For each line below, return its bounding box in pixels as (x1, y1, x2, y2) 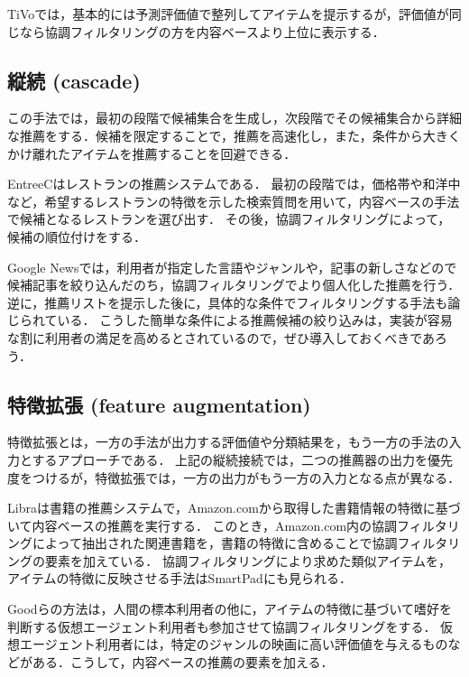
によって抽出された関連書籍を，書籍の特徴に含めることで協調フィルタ (32, 533, 448, 552)
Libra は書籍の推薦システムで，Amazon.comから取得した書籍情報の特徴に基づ (7, 498, 461, 517)
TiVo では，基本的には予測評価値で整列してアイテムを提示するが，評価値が (7, 5, 449, 23)
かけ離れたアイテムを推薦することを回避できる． (7, 144, 297, 162)
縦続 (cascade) (7, 66, 141, 94)
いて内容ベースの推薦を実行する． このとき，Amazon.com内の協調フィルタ (7, 515, 447, 534)
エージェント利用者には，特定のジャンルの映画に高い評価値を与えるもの (19, 635, 448, 654)
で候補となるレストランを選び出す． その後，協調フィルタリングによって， (7, 209, 451, 228)
